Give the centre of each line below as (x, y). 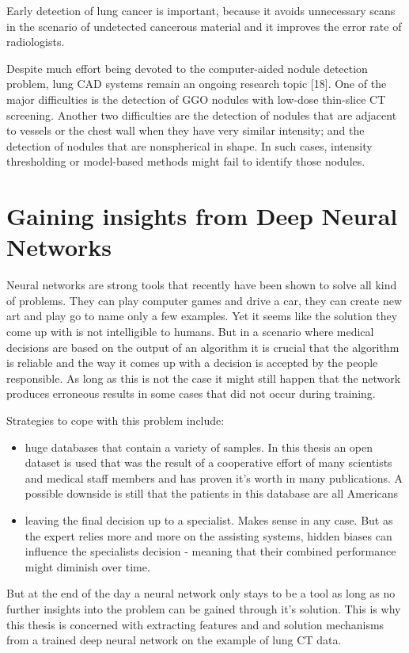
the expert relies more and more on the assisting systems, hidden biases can (208, 535)
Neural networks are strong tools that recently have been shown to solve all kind (202, 285)
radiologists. (36, 42)
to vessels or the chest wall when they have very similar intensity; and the (186, 130)
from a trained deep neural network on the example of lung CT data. (174, 640)
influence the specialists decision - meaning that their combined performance (210, 551)
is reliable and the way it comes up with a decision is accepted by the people (192, 363)
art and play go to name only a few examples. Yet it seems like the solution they (202, 316)
